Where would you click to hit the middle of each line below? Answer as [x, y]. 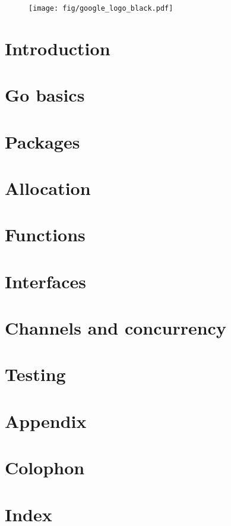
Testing [35, 374]
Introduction [58, 48]
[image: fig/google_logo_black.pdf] [101, 8]
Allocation [48, 188]
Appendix [46, 421]
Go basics [45, 95]
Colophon [45, 467]
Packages [42, 141]
